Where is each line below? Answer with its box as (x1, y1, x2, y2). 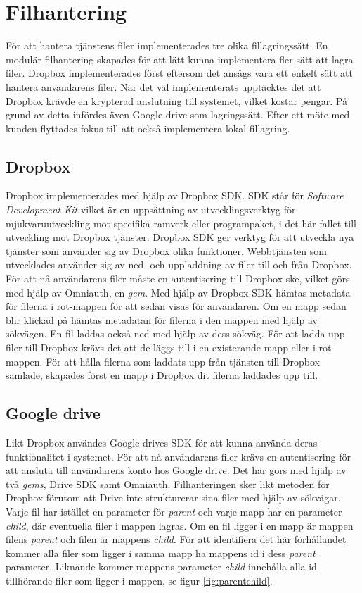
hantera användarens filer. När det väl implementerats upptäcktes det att (6, 79, 321, 94)
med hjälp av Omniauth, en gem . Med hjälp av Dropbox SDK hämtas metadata (6, 285, 351, 299)
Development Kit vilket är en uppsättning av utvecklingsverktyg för (6, 202, 296, 217)
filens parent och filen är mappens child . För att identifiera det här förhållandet (6, 532, 347, 547)
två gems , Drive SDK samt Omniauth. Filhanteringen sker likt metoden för (6, 476, 330, 491)
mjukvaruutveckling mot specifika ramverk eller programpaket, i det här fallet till (6, 216, 356, 230)
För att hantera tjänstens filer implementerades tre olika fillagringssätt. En (6, 38, 328, 53)
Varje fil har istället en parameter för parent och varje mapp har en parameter (6, 504, 342, 518)
